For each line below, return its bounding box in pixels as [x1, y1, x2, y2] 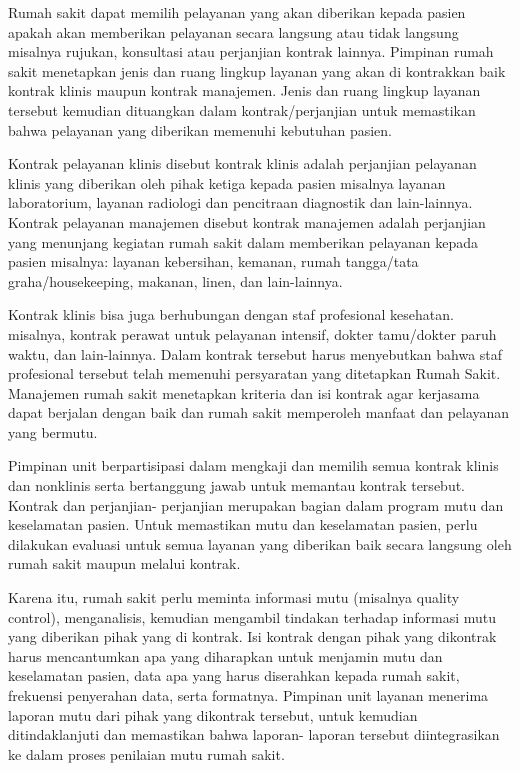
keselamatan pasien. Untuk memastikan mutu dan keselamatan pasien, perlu [8, 514, 478, 535]
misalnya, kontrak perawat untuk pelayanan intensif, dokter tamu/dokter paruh [8, 323, 497, 344]
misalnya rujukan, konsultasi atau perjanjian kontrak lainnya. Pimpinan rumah [8, 41, 494, 62]
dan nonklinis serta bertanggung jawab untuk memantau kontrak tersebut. [8, 475, 466, 496]
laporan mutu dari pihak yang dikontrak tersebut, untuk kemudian [8, 704, 418, 725]
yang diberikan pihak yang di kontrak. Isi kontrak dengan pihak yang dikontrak [8, 626, 497, 647]
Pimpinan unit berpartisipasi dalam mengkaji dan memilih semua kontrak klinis [8, 455, 499, 476]
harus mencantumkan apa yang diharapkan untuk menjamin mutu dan [8, 645, 443, 666]
